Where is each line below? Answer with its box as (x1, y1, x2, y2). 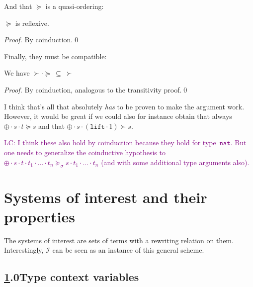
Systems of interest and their (4, 187, 207, 207)
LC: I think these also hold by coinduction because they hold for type (4, 137, 216, 148)
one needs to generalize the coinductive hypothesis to (4, 147, 166, 157)
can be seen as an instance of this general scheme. (52, 245, 204, 255)
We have (4, 68, 30, 78)
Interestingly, (4, 245, 44, 255)
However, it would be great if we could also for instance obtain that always (4, 111, 232, 121)
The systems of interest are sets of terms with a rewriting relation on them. (4, 235, 234, 245)
